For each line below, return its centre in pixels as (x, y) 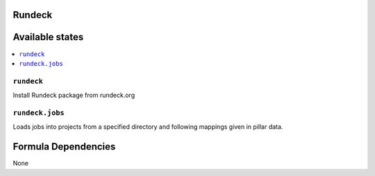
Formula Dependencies (64, 147)
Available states (48, 37)
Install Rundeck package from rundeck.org (74, 95)
